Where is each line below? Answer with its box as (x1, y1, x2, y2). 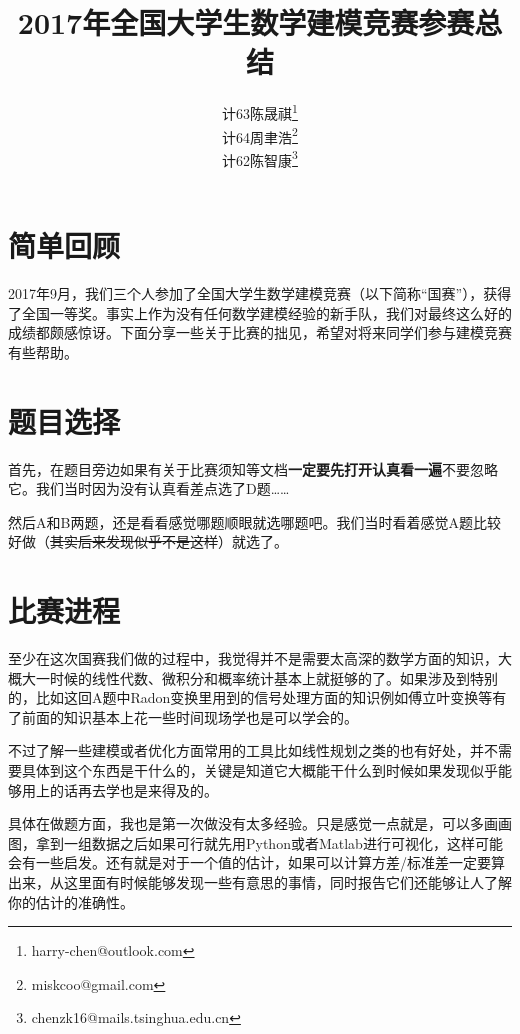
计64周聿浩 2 (222, 123, 298, 147)
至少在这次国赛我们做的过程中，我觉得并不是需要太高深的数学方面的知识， (8, 648, 498, 668)
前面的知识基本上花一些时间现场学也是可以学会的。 (21, 706, 358, 727)
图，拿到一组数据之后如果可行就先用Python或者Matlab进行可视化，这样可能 (8, 832, 503, 853)
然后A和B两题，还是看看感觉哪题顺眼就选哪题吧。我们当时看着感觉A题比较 (8, 511, 501, 532)
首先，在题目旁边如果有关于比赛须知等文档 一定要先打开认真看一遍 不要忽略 (8, 458, 498, 479)
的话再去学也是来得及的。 (49, 779, 218, 800)
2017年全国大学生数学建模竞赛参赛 (17, 2, 475, 43)
